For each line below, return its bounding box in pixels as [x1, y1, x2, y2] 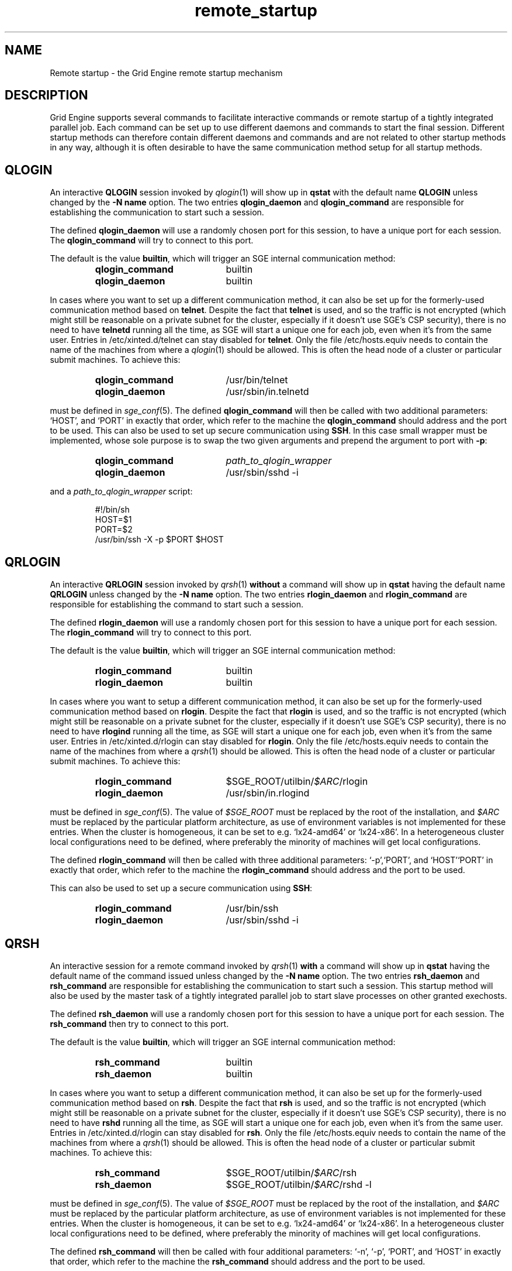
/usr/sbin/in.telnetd [226, 386, 309, 398]
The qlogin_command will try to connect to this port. [50, 235, 254, 246]
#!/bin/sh [95, 504, 130, 515]
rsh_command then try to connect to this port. [50, 1018, 229, 1029]
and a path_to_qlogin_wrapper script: [50, 486, 193, 497]
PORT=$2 [95, 524, 133, 535]
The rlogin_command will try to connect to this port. [50, 627, 252, 638]
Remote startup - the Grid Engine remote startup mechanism [50, 67, 283, 78]
